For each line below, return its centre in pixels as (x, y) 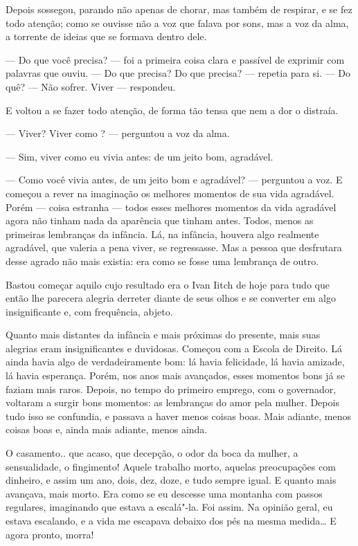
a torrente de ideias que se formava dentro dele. (106, 36)
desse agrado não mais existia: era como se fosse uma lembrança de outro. (162, 261)
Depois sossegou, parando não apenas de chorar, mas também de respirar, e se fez (179, 9)
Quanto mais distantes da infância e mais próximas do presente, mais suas (163, 335)
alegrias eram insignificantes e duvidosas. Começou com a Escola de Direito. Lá (174, 348)
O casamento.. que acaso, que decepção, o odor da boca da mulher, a (152, 453)
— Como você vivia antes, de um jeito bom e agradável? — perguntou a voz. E (174, 180)
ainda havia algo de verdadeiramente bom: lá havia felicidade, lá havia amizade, (175, 362)
